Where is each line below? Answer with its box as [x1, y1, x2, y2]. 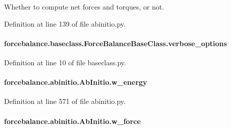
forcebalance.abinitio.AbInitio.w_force [4, 115, 141, 126]
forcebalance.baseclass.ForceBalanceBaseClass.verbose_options [4, 38, 227, 48]
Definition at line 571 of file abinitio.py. [4, 96, 126, 106]
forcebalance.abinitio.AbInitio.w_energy [4, 77, 147, 87]
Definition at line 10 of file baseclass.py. [4, 57, 126, 67]
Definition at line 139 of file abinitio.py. [4, 18, 126, 29]
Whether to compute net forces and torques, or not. [4, 2, 164, 12]
